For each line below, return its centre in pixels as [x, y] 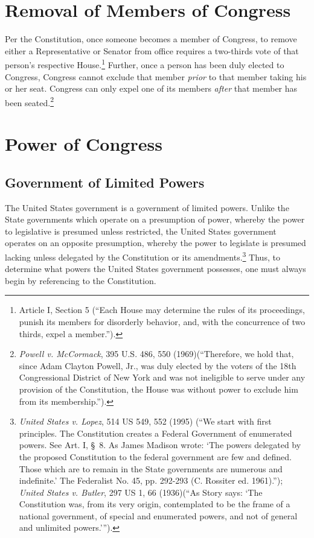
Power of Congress [84, 144]
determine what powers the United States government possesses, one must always [155, 269]
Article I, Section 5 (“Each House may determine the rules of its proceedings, [162, 310]
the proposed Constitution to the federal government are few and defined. [155, 456]
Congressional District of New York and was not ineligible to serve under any [162, 377]
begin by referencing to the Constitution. [81, 280]
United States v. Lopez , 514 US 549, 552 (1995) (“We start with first [145, 421]
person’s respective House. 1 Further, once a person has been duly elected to [145, 64]
